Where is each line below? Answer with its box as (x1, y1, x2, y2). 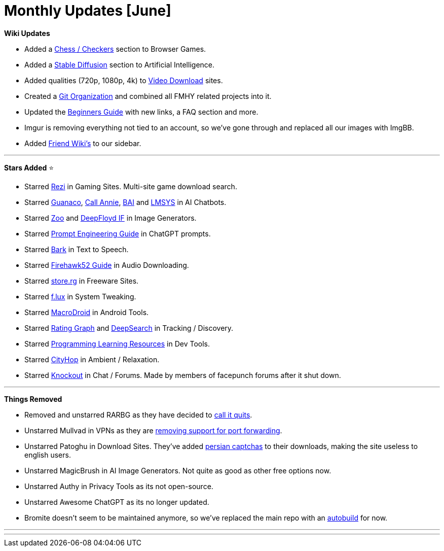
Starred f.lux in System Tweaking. (24, 292, 136, 301)
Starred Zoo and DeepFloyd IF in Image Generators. (24, 213, 197, 222)
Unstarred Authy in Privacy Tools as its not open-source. (24, 481, 213, 491)
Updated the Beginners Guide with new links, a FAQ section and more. (24, 107, 258, 116)
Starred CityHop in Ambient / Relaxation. (24, 355, 160, 364)
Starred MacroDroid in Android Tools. (24, 307, 149, 317)
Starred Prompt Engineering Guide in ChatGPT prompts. (24, 229, 211, 238)
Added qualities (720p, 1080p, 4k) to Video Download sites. (24, 76, 223, 85)
